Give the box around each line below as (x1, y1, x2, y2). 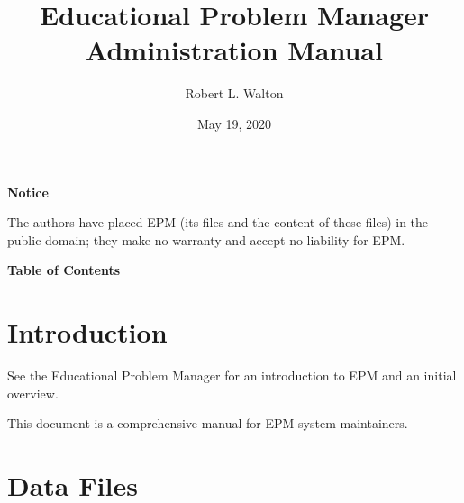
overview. (7, 383, 59, 402)
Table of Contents (7, 261, 121, 279)
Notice (7, 182, 49, 201)
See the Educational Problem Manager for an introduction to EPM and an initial (7, 366, 457, 384)
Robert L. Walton (185, 84, 284, 103)
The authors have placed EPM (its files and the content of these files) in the (7, 213, 429, 232)
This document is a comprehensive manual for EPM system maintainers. (7, 414, 408, 433)
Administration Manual (86, 32, 383, 69)
